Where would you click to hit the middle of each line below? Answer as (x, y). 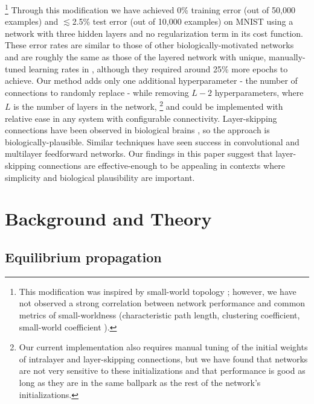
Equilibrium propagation (83, 257)
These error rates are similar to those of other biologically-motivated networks (149, 45)
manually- (287, 57)
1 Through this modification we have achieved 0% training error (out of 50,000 (150, 9)
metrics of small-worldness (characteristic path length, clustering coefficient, (159, 314)
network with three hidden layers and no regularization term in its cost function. (154, 33)
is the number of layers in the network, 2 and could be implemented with (148, 106)
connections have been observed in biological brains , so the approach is (137, 130)
